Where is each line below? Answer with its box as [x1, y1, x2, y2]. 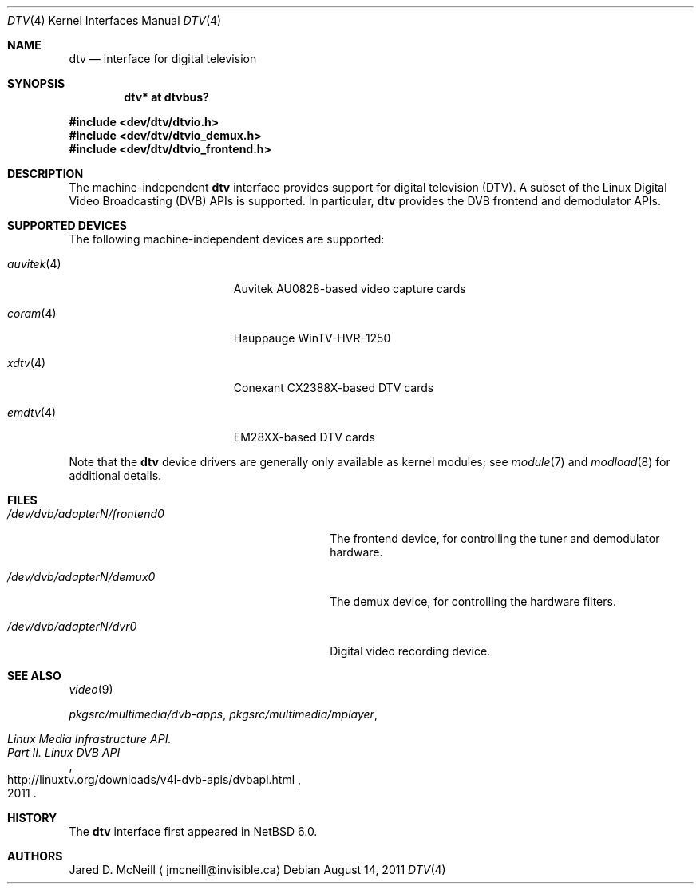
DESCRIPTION [7, 167, 84, 180]
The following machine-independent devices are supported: [69, 232, 385, 246]
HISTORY [7, 811, 57, 825]
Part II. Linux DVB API [7, 746, 121, 759]
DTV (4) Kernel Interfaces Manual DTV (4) [7, 14, 222, 27]
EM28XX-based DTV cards [233, 430, 375, 444]
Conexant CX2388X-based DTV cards [233, 381, 434, 394]
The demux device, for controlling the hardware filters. [330, 595, 616, 608]
